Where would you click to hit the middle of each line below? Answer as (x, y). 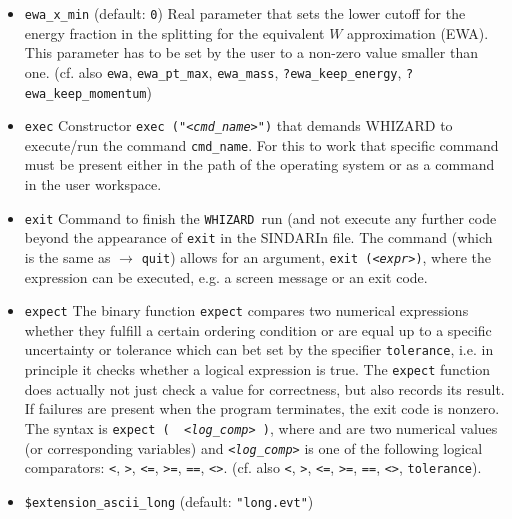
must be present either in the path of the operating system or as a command (259, 164)
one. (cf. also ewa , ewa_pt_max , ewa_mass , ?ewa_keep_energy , (213, 71)
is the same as (67, 256)
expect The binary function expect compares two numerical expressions (246, 310)
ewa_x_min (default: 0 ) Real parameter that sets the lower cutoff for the (245, 13)
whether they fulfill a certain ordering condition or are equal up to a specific (258, 329)
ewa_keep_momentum (85, 93)
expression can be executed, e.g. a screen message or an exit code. (226, 276)
